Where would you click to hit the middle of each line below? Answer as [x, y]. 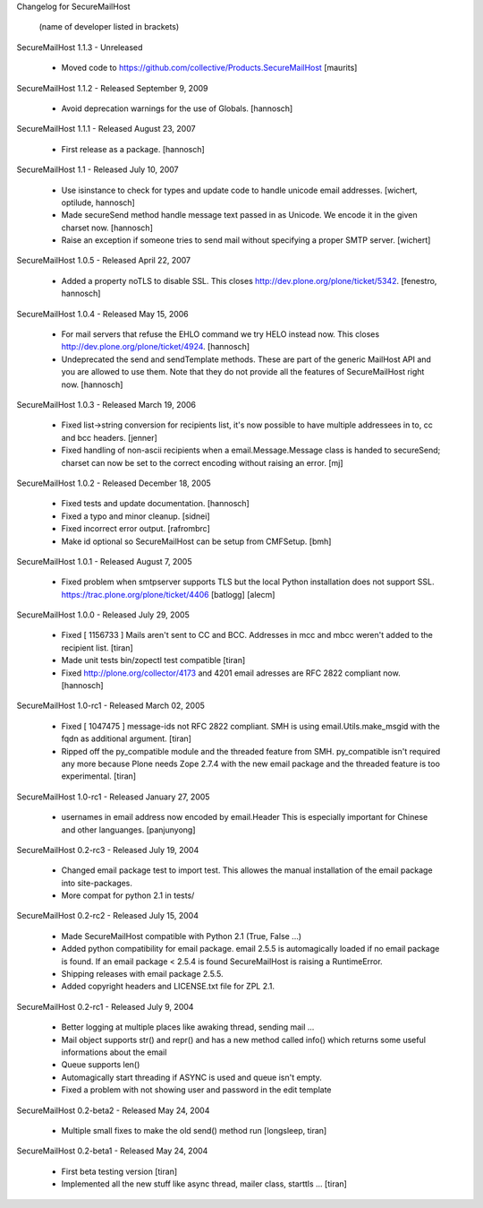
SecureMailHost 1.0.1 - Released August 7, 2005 [104, 561]
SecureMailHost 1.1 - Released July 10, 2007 [97, 169]
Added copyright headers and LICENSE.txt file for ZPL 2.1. [168, 987]
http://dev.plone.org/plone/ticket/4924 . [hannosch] [156, 347]
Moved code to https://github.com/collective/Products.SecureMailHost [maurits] [209, 68]
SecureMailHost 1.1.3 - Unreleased [80, 47]
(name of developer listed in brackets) [109, 27]
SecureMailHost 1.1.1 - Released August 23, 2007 [106, 129]
